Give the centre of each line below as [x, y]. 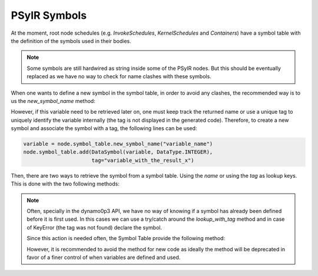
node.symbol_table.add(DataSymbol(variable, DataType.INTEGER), [118, 152]
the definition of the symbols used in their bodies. [71, 41]
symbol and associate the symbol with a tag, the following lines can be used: [104, 128]
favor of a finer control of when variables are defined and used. [104, 257]
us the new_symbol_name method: [53, 101]
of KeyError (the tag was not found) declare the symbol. [94, 227]
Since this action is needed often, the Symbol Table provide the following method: [126, 238]
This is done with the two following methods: [65, 184]
